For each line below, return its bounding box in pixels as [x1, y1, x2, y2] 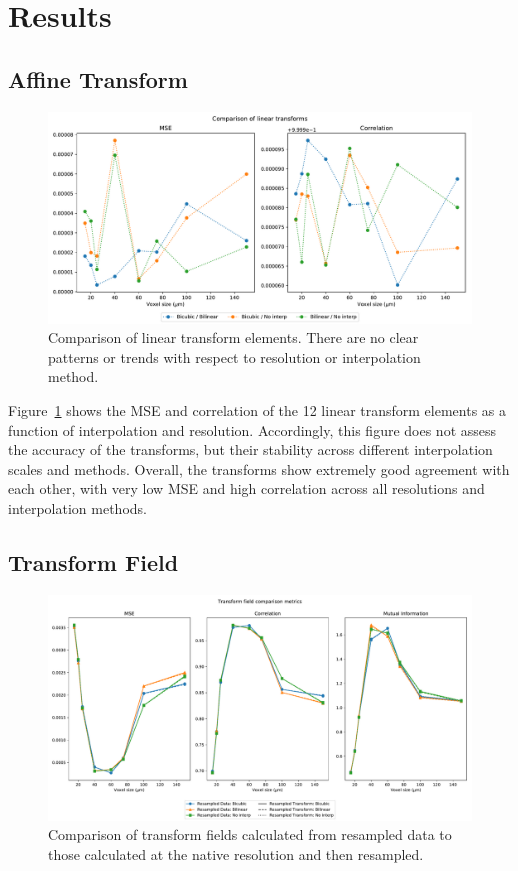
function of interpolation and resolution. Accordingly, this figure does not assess [8, 419, 497, 440]
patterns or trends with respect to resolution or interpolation [48, 346, 421, 367]
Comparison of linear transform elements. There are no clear [48, 327, 419, 348]
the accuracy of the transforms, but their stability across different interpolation [8, 439, 493, 460]
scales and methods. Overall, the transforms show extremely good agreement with [8, 458, 510, 479]
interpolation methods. [8, 497, 147, 518]
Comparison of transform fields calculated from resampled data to [48, 824, 452, 845]
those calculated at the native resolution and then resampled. [48, 843, 424, 864]
